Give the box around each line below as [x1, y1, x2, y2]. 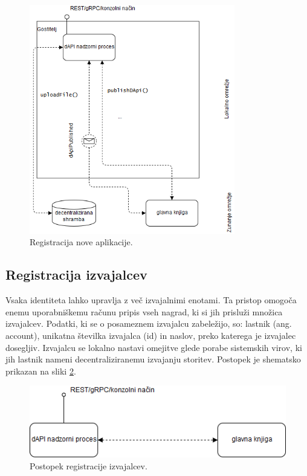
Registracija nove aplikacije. [30, 236, 133, 248]
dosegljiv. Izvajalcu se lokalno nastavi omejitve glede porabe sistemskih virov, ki [5, 341, 302, 353]
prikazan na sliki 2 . [5, 364, 76, 377]
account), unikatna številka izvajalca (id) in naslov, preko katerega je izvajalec [5, 329, 296, 342]
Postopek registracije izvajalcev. [30, 459, 147, 472]
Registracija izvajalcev [5, 265, 147, 284]
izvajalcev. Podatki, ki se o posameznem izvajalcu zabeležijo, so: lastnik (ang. [5, 317, 292, 330]
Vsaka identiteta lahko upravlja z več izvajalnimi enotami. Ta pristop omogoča [5, 294, 297, 306]
